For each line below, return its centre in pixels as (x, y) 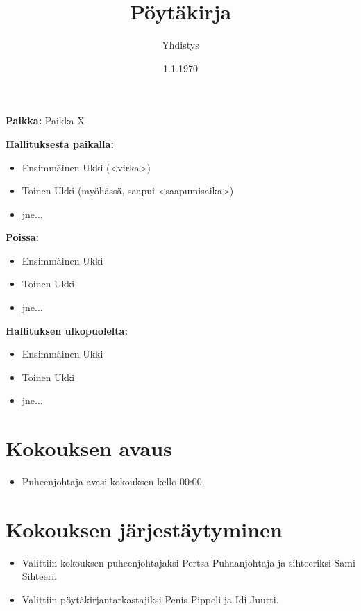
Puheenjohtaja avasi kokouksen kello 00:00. (113, 482)
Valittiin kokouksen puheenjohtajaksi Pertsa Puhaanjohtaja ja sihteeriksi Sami (188, 562)
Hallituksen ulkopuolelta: (67, 330)
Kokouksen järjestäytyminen (144, 529)
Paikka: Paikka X (45, 120)
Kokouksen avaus (89, 448)
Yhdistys (180, 45)
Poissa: (23, 237)
